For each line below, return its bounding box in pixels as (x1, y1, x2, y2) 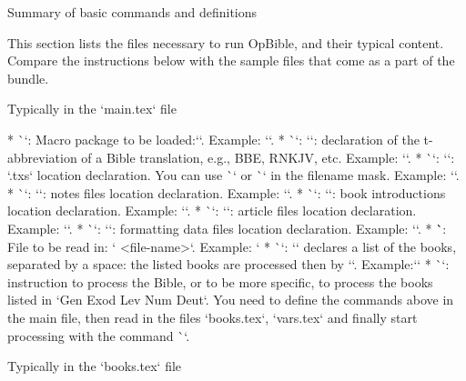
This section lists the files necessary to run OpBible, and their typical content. (7, 33, 444, 52)
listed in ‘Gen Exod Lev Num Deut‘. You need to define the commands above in (7, 290, 454, 309)
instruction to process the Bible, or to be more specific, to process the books (7, 272, 433, 291)
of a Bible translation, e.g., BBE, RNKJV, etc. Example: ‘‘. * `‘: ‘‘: (81, 147, 455, 166)
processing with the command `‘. (7, 326, 190, 345)
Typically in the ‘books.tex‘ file (7, 356, 182, 376)
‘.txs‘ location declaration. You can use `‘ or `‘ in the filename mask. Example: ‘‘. (7, 165, 460, 185)
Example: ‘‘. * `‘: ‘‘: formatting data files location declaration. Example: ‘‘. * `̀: (7, 218, 447, 237)
